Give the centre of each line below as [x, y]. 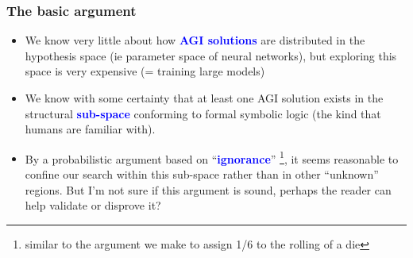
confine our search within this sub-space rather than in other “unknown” [202, 174]
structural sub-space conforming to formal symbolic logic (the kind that [203, 113]
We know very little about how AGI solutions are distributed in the [195, 40]
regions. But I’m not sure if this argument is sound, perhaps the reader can [208, 189]
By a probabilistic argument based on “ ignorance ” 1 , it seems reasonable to [212, 157]
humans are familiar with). [90, 129]
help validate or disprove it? [93, 205]
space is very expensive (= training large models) [145, 71]
